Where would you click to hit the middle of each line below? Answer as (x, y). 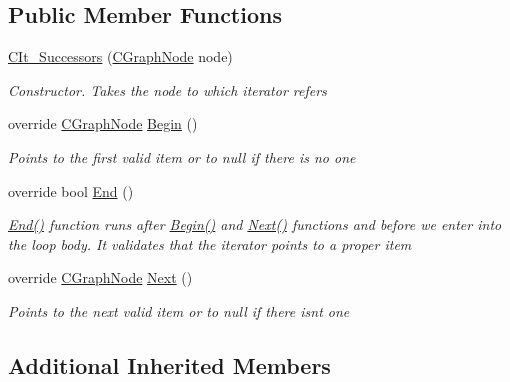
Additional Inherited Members (169, 364)
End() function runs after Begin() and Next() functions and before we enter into (255, 224)
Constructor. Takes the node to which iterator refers (167, 89)
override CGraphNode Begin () (103, 123)
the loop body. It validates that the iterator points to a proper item (210, 243)
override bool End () (71, 190)
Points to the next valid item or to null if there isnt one (179, 310)
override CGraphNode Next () (100, 277)
